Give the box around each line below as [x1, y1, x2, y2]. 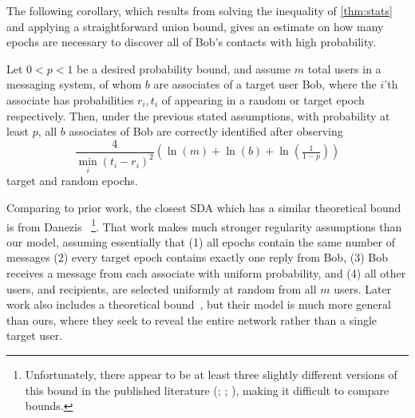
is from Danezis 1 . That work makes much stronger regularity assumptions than [6, 215, 402, 235]
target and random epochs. [6, 172, 138, 189]
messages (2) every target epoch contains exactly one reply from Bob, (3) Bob [6, 249, 388, 266]
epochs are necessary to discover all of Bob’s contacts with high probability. [6, 34, 377, 50]
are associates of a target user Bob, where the [153, 76, 377, 93]
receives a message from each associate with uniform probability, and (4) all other [6, 265, 406, 281]
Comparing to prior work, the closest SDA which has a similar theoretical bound [6, 199, 401, 215]
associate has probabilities [6, 91, 134, 108]
